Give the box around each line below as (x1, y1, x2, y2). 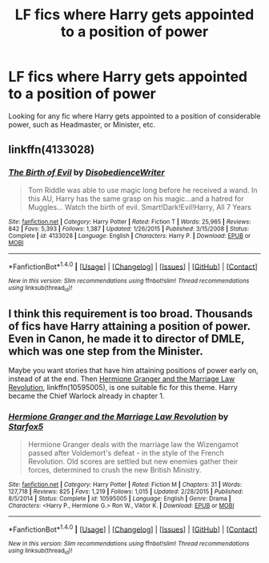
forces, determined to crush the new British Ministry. (27, 464, 202, 474)
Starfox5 (8, 421, 44, 432)
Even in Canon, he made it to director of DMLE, (8, 332, 245, 345)
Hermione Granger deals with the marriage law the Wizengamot (27, 439, 239, 449)
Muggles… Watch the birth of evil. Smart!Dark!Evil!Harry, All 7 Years (27, 202, 252, 211)
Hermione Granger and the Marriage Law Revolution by (8, 411, 229, 422)
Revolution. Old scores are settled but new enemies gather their (27, 456, 239, 466)
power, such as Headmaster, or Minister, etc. (8, 119, 156, 129)
